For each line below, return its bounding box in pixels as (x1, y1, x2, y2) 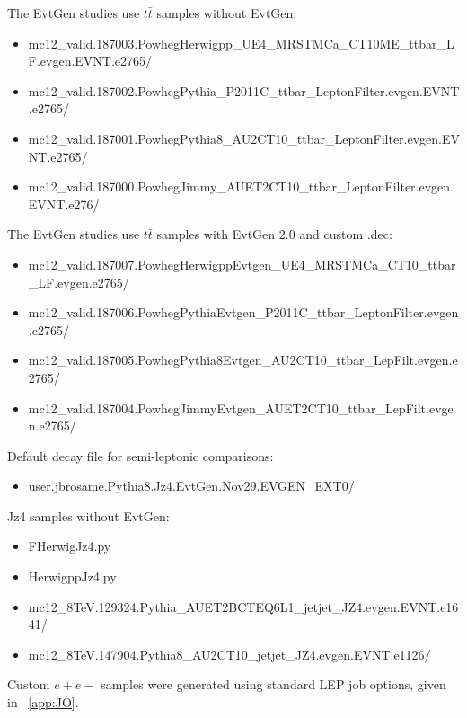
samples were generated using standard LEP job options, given (101, 675, 446, 694)
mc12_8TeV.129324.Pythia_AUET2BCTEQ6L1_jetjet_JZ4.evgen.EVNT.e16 (28, 597, 459, 616)
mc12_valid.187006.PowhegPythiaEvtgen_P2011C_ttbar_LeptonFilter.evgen (28, 303, 459, 322)
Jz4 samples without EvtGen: (7, 506, 170, 525)
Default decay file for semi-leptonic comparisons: (7, 446, 274, 465)
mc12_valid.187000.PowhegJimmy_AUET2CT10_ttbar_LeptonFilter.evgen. (28, 177, 454, 196)
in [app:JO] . (7, 693, 79, 712)
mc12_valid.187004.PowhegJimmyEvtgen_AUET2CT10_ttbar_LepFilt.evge (28, 398, 454, 417)
